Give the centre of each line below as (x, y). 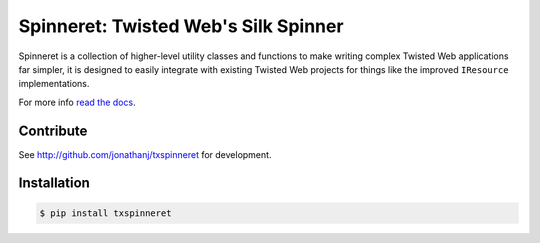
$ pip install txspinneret (105, 213)
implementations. (54, 84)
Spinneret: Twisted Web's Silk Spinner (181, 26)
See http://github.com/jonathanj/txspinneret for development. (145, 154)
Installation (54, 183)
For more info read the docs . (77, 102)
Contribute (53, 130)
